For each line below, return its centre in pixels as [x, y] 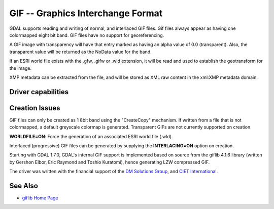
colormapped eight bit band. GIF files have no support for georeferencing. [87, 35]
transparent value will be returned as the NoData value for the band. [80, 52]
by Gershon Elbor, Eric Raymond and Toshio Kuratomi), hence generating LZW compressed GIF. [110, 162]
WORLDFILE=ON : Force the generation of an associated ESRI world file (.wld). [91, 136]
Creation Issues [35, 108]
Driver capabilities [39, 92]
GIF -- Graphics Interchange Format [86, 13]
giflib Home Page [40, 198]
